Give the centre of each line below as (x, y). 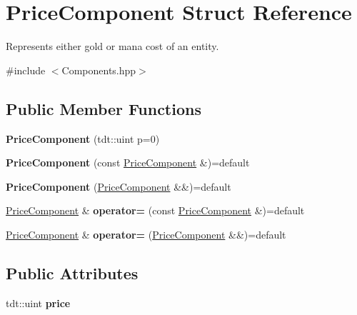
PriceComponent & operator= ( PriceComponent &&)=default (146, 234)
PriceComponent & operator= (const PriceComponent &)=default (155, 210)
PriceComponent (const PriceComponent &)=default (128, 162)
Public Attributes (72, 272)
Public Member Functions (104, 108)
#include (26, 70)
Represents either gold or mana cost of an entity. (112, 46)
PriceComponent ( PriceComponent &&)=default (119, 186)
